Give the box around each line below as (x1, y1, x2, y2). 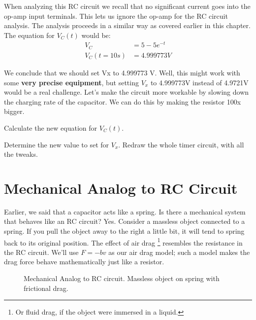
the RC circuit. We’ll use (4, 247, 79, 257)
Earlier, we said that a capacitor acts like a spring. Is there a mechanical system (4, 206, 246, 216)
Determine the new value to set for (4, 139, 109, 149)
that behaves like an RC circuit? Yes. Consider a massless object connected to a (4, 216, 245, 226)
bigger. (4, 106, 25, 116)
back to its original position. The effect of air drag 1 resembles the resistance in (4, 236, 243, 248)
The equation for (4, 30, 55, 40)
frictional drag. (24, 283, 68, 293)
